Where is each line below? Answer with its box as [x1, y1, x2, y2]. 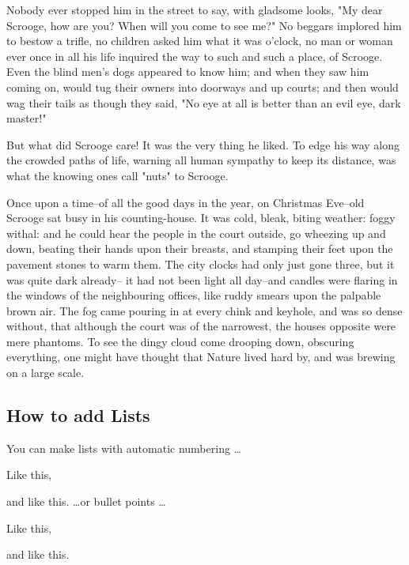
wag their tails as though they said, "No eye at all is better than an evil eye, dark [6, 94, 401, 111]
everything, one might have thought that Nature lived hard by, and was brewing [6, 348, 396, 365]
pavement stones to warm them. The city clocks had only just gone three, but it [6, 255, 395, 272]
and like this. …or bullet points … [6, 493, 166, 510]
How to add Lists [6, 403, 150, 428]
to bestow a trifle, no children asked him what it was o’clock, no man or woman [6, 32, 393, 49]
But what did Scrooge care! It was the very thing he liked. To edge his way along [6, 136, 400, 153]
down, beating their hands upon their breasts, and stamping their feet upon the [6, 240, 393, 257]
